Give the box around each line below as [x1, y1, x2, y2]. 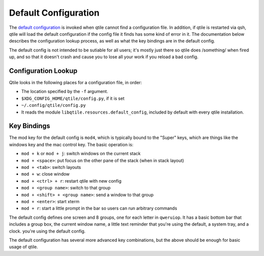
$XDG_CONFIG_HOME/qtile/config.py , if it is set [21, 95, 125, 101]
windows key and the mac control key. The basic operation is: [9, 141, 134, 147]
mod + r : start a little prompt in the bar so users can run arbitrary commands [21, 206, 177, 211]
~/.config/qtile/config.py [21, 103, 86, 108]
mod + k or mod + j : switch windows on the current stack [21, 151, 141, 157]
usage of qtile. [9, 244, 38, 250]
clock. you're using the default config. [9, 228, 86, 234]
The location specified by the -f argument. [21, 89, 109, 94]
